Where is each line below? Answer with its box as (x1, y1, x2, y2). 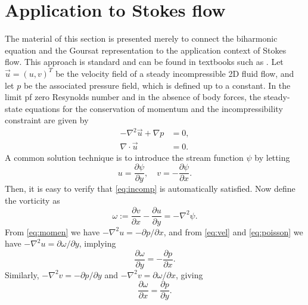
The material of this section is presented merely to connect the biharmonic (5, 32, 278, 45)
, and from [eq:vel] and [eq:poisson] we (163, 225, 303, 238)
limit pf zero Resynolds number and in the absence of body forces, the (5, 91, 261, 103)
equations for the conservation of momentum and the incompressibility (25, 102, 283, 114)
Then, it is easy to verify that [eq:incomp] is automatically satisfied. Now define (5, 182, 295, 195)
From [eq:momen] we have (5, 225, 100, 238)
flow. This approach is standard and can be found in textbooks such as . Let (5, 55, 284, 68)
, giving (175, 268, 203, 281)
